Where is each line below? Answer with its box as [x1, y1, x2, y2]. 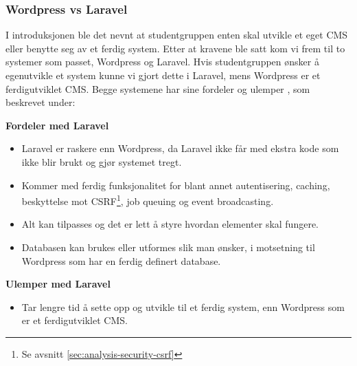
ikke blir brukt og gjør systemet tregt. [21, 154, 182, 169]
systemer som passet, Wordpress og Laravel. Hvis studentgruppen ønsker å [5, 54, 319, 69]
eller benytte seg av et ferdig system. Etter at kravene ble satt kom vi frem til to [5, 41, 345, 55]
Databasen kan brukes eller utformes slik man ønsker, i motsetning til [21, 240, 315, 254]
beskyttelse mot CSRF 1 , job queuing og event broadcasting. [21, 192, 274, 208]
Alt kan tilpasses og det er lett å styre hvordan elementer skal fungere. [21, 217, 319, 231]
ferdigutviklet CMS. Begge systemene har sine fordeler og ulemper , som [5, 81, 310, 96]
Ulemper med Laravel [5, 277, 111, 291]
